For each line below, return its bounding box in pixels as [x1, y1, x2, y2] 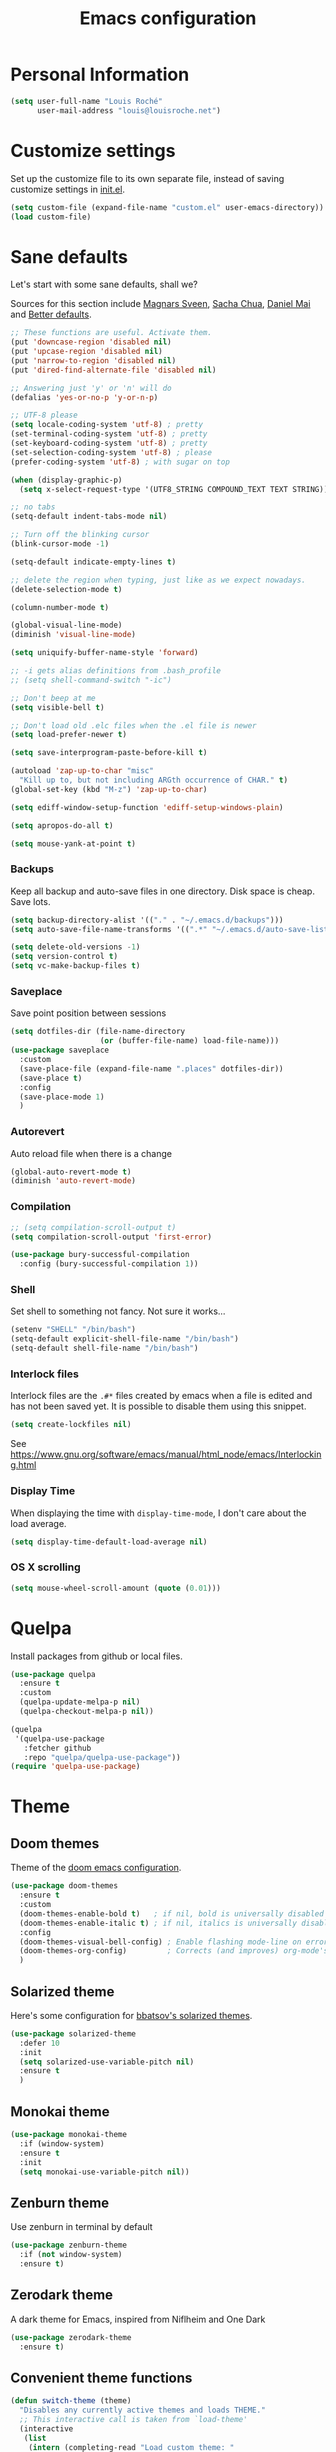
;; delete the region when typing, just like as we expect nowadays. [10, 575, 307, 585]
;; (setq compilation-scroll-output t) [10, 1222, 177, 1232]
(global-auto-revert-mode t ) [10, 1167, 132, 1177]
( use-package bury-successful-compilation [10, 1250, 190, 1260]
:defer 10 [19, 2038, 60, 2048]
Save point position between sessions [10, 1007, 167, 1019]
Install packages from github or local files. [10, 1650, 183, 1662]
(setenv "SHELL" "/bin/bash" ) [10, 1325, 137, 1335]
